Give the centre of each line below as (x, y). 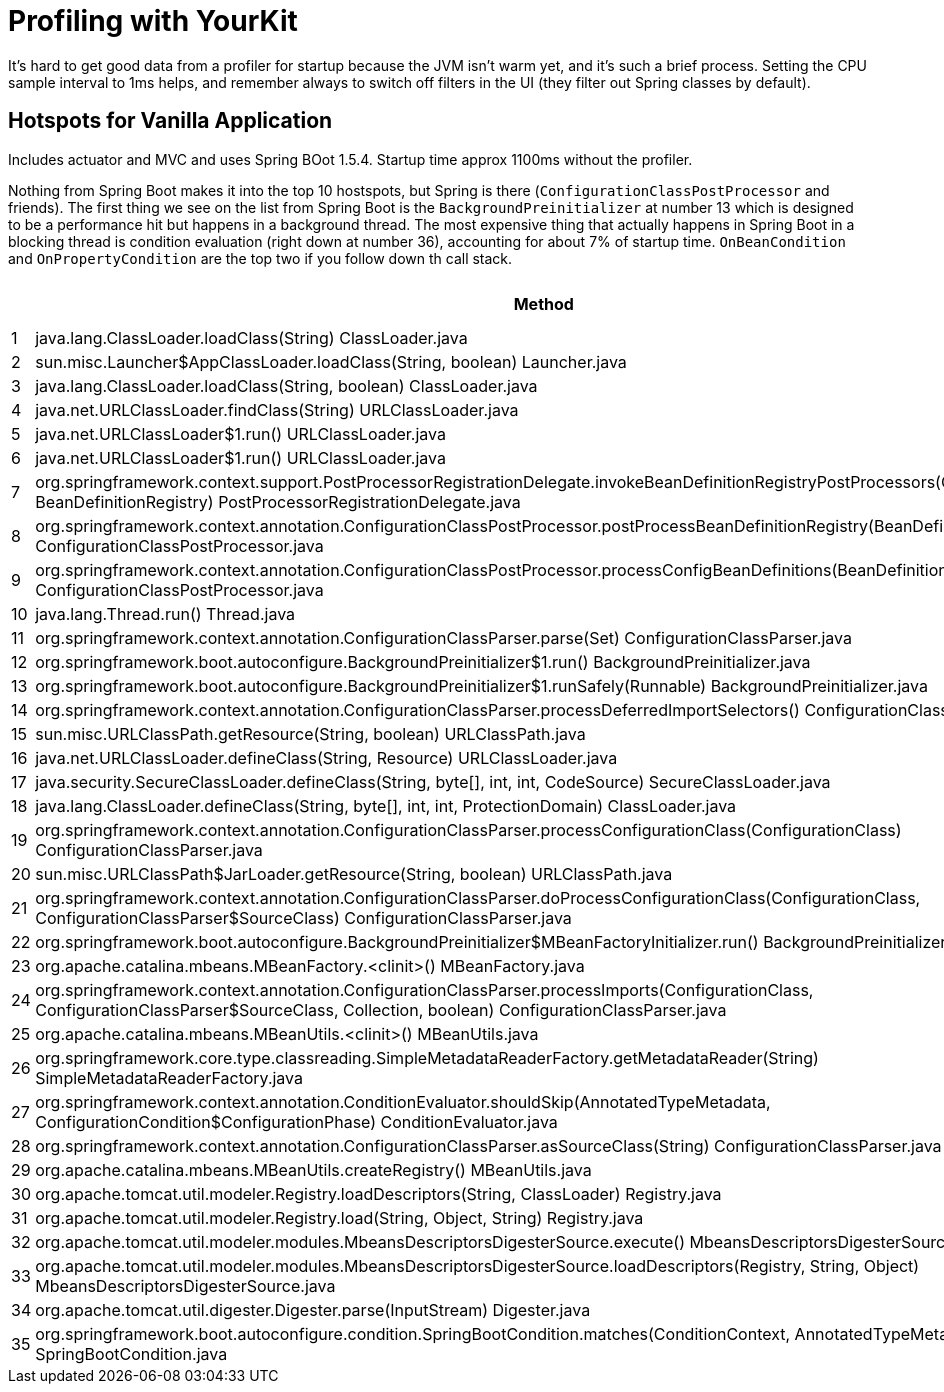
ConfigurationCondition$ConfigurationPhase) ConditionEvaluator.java (296, 1121)
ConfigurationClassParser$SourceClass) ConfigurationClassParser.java (303, 917)
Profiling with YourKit (153, 21)
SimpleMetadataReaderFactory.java (169, 1077)
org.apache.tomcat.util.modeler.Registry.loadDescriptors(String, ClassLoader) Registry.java (378, 1193)
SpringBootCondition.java (131, 1353)
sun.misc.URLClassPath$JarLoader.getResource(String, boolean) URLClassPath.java (354, 873)
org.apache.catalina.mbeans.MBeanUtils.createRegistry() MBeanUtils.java (313, 1169)
